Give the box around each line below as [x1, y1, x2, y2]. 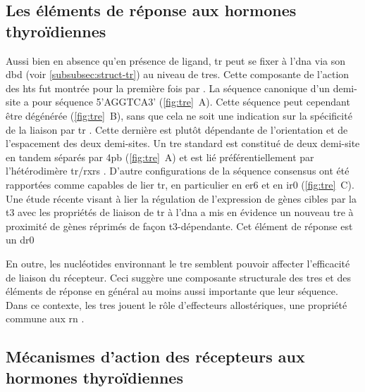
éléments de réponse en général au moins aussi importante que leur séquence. [6, 284, 338, 298]
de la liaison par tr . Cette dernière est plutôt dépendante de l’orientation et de [6, 122, 348, 137]
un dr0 [6, 232, 35, 247]
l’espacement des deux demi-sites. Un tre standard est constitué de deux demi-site [6, 136, 360, 151]
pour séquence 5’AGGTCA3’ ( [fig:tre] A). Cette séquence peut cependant [32, 94, 350, 109]
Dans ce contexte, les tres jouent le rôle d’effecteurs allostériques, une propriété [6, 297, 347, 312]
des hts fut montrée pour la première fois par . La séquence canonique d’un [6, 80, 330, 95]
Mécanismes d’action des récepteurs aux [6, 346, 305, 367]
